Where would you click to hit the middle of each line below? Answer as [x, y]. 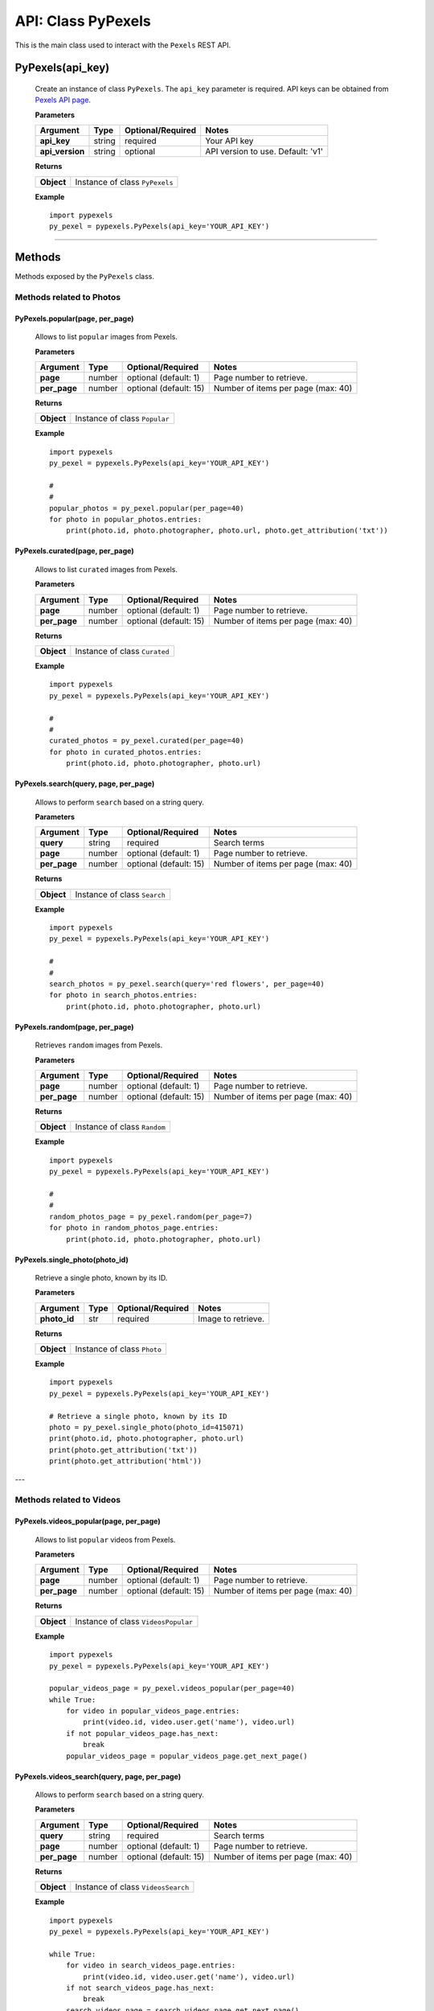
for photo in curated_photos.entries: [126, 752]
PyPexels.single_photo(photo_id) [72, 1260]
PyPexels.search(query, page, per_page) [85, 783]
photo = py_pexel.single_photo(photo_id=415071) [147, 1427]
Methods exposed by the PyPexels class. [84, 277]
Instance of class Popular [122, 418]
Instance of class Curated [122, 652]
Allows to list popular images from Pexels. [106, 337]
